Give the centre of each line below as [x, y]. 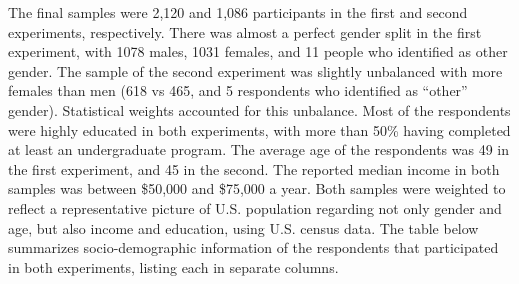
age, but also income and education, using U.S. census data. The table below [243, 227]
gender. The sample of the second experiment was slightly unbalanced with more [255, 70]
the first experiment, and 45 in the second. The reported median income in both [254, 168]
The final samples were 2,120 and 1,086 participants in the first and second [238, 12]
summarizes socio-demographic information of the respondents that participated [253, 247]
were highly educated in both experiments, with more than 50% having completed [259, 129]
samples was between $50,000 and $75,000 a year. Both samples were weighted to [257, 188]
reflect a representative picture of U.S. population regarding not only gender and [255, 207]
